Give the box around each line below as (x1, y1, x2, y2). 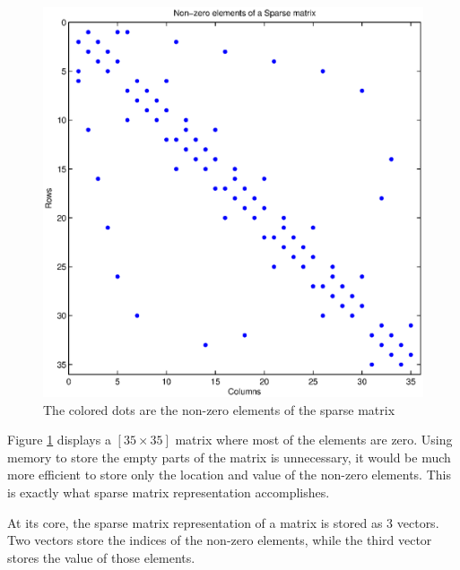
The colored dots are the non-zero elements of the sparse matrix (43, 400, 395, 419)
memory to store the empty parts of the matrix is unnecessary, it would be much (7, 447, 451, 466)
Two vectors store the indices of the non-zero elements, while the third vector (7, 531, 432, 549)
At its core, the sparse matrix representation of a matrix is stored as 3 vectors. (7, 513, 439, 531)
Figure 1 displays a (7, 430, 111, 449)
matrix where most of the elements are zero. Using (175, 430, 453, 449)
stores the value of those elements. (7, 548, 195, 566)
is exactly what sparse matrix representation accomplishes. (7, 483, 330, 501)
